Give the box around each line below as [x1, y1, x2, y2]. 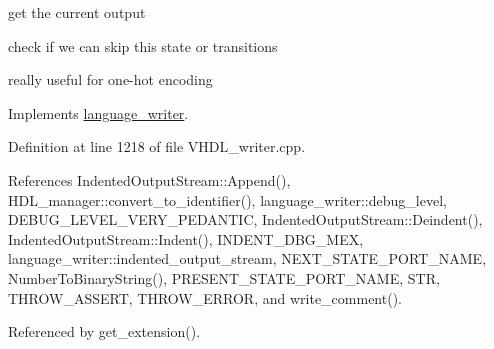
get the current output [8, 2, 146, 22]
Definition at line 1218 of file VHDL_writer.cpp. [8, 136, 306, 157]
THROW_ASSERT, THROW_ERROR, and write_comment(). [8, 287, 402, 308]
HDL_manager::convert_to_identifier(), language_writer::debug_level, [8, 189, 447, 210]
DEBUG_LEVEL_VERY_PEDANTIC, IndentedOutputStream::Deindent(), [8, 209, 483, 230]
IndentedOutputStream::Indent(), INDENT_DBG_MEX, [8, 228, 364, 249]
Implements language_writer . [8, 102, 189, 123]
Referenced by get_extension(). [8, 321, 201, 342]
